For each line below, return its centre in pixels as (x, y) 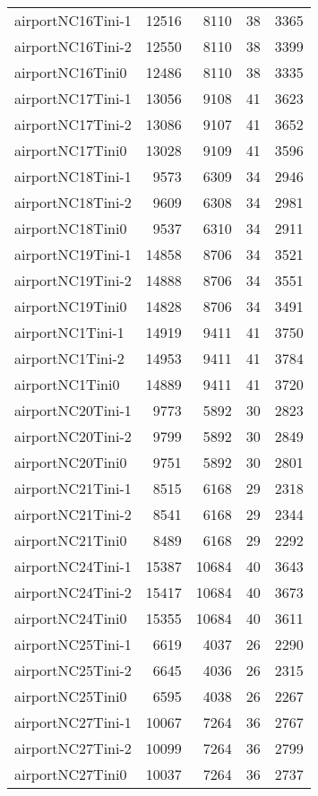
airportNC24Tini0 (71, 618)
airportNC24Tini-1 (73, 566)
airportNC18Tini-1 (73, 176)
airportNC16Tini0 (71, 72)
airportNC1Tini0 (67, 384)
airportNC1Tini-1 (69, 332)
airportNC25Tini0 (71, 696)
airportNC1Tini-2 (69, 358)
